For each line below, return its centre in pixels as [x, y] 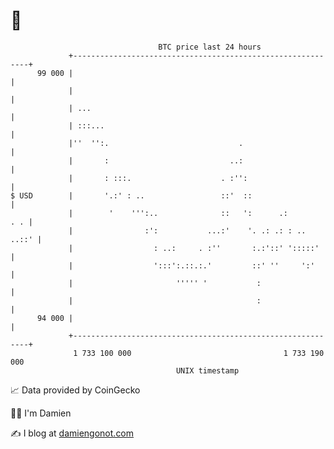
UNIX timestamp [207, 370]
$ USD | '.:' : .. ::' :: [131, 195]
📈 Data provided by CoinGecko [75, 390]
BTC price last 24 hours [210, 47]
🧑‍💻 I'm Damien [41, 413]
